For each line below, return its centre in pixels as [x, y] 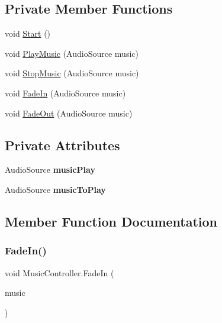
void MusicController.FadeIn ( [59, 272]
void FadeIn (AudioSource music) [65, 93]
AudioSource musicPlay [50, 169]
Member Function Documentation [111, 221]
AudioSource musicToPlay [55, 189]
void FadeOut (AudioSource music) [69, 113]
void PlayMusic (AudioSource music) [72, 53]
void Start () [28, 33]
